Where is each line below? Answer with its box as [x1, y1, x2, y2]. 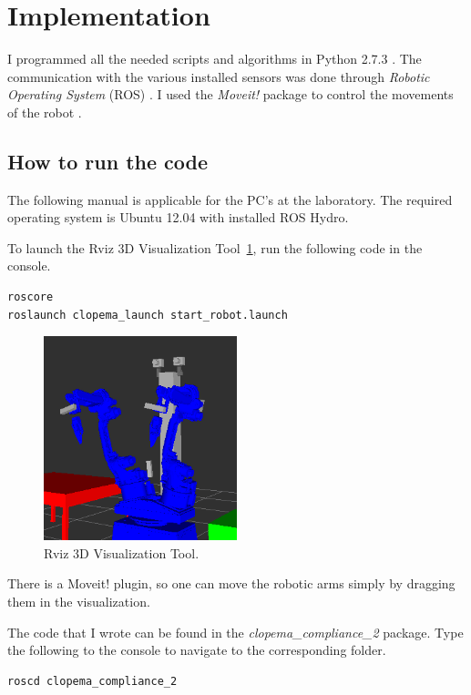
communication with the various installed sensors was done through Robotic [7, 66, 430, 86]
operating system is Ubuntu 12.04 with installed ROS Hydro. [7, 208, 349, 227]
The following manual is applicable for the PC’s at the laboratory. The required [7, 189, 453, 209]
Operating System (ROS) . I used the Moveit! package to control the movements [7, 85, 454, 104]
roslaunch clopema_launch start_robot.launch [7, 308, 288, 322]
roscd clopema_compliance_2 [7, 674, 178, 688]
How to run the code [7, 147, 209, 175]
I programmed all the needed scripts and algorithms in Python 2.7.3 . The [7, 49, 422, 68]
